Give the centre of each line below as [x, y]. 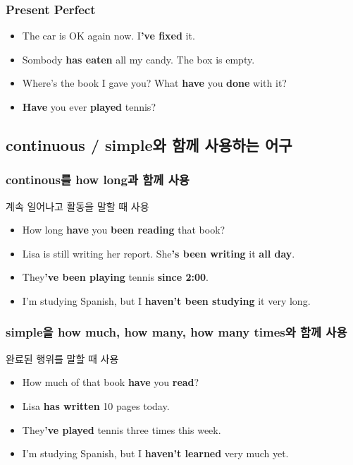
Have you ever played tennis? [89, 107]
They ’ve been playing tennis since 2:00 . [115, 277]
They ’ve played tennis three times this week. [122, 429]
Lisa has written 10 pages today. [96, 405]
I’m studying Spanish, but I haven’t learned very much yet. [155, 453]
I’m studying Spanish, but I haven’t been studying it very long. [166, 300]
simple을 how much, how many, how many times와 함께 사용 [176, 332]
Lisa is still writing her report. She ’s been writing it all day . [159, 253]
